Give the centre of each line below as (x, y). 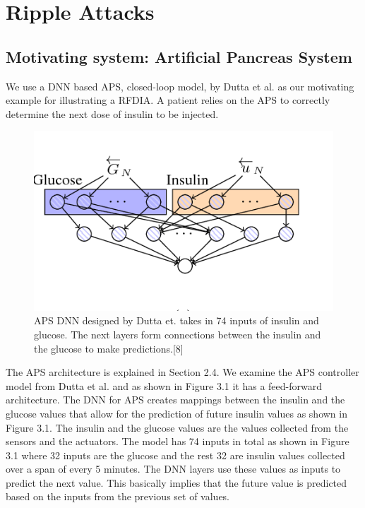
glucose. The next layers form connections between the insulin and (178, 334)
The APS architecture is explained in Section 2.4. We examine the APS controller (182, 372)
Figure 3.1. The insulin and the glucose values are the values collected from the (177, 427)
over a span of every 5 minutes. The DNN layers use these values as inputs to (173, 469)
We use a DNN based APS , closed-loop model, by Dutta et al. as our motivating (180, 86)
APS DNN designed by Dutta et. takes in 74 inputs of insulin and (176, 320)
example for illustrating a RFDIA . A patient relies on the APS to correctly (168, 100)
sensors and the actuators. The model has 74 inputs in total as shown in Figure (178, 441)
